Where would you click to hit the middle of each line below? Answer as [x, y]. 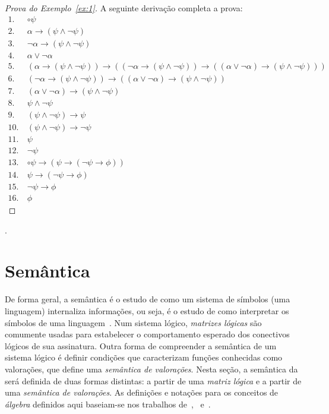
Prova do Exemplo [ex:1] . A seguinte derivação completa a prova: [124, 8]
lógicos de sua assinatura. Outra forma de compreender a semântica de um [141, 345]
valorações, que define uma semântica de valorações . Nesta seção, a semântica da [151, 369]
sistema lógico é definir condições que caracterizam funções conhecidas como [144, 357]
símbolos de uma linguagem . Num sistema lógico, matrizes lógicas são [133, 322]
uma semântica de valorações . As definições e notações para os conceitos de [142, 392]
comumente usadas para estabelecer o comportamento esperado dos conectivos [147, 334]
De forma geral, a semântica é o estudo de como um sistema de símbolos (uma [148, 299]
